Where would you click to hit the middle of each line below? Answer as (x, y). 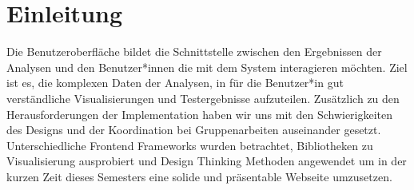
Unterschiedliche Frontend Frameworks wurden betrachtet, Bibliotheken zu (190, 145)
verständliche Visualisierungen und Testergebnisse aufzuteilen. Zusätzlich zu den (203, 98)
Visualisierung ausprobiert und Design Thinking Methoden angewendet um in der (207, 161)
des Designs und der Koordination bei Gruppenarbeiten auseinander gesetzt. (194, 130)
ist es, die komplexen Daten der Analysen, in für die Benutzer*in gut (175, 83)
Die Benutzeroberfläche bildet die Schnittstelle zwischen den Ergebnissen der (194, 51)
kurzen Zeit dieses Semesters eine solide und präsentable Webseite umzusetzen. (199, 176)
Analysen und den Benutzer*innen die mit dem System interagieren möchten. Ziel (207, 67)
